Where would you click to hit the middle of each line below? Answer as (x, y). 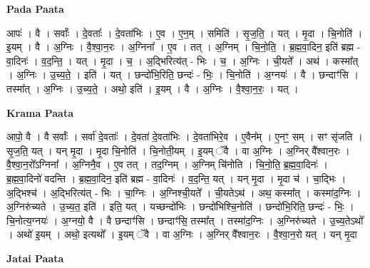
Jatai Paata (35, 258)
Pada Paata (35, 9)
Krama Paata (40, 112)
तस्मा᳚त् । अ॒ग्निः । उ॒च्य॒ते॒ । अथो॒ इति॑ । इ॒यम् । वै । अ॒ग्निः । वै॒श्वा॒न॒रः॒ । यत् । (153, 88)
